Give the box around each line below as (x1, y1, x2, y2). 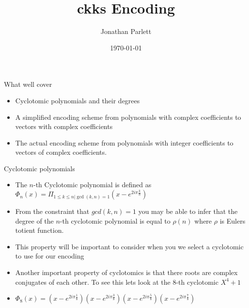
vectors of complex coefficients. (15, 147, 107, 157)
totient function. (15, 225, 64, 235)
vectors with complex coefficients (15, 121, 113, 131)
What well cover (4, 79, 52, 89)
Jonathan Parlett (100, 26, 152, 36)
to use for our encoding (15, 251, 84, 261)
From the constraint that (15, 206, 90, 216)
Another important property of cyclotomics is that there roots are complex (15, 267, 238, 277)
